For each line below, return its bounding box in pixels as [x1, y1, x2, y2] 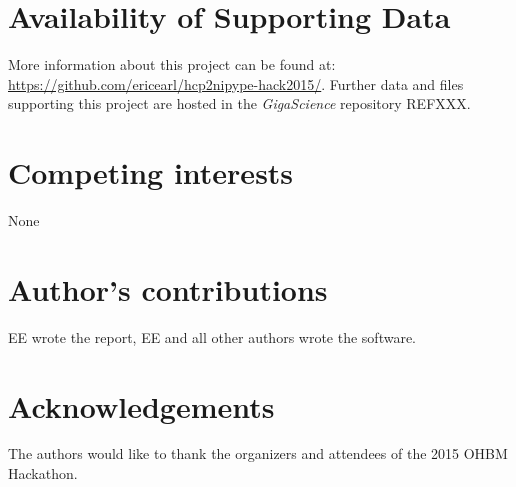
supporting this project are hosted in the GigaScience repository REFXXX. [8, 93, 471, 114]
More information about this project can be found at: [8, 54, 336, 75]
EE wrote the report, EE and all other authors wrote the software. [8, 326, 417, 347]
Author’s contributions [8, 268, 328, 309]
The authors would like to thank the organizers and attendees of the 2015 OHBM [8, 443, 508, 464]
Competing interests [8, 152, 294, 193]
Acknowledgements [8, 385, 275, 426]
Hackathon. [8, 463, 78, 484]
